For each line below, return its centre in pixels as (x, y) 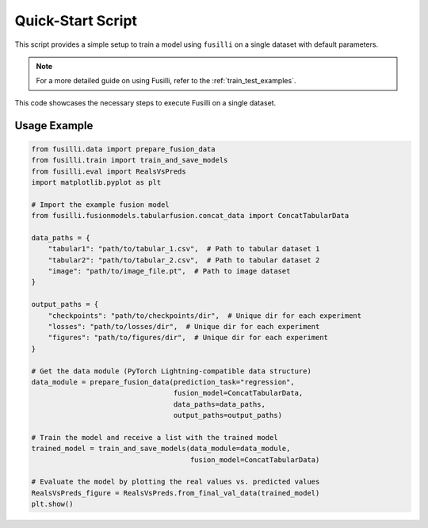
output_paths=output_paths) (228, 415)
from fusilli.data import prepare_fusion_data (123, 149)
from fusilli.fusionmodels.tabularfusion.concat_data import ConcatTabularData (190, 216)
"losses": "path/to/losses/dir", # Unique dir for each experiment (184, 326)
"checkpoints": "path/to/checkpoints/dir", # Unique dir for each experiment (205, 316)
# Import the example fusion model (100, 205)
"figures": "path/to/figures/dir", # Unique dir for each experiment (188, 338)
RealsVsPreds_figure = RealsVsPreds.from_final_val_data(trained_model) (176, 493)
